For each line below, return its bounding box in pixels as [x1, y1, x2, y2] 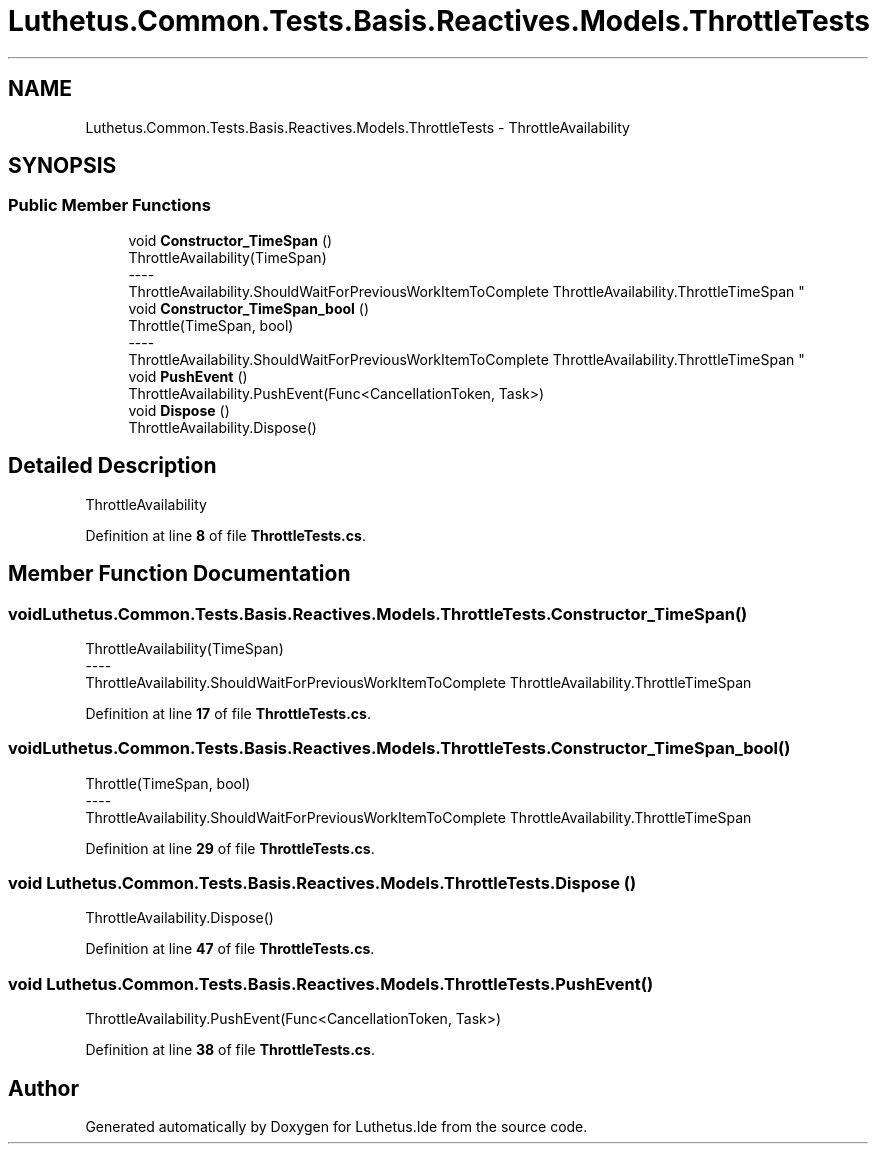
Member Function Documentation [8, 561, 351, 587]
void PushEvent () [128, 367, 248, 385]
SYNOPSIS [8, 153, 117, 179]
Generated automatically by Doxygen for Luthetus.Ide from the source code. [85, 1117, 588, 1135]
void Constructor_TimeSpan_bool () [128, 299, 370, 317]
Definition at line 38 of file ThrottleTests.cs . [85, 1041, 375, 1059]
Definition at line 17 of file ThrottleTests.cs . [85, 704, 371, 722]
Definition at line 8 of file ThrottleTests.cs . [85, 526, 366, 544]
